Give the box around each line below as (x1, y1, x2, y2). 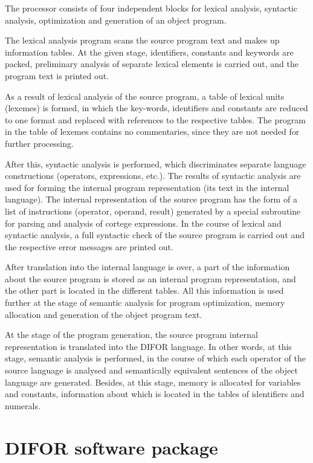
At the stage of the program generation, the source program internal (5, 328, 258, 341)
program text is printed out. (5, 69, 109, 82)
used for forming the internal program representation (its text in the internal (5, 181, 289, 193)
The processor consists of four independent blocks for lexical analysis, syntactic (5, 2, 298, 14)
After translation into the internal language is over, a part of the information (5, 261, 290, 273)
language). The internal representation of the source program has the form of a (5, 193, 297, 206)
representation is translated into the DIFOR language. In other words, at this (5, 340, 292, 352)
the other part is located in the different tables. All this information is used (5, 284, 284, 297)
